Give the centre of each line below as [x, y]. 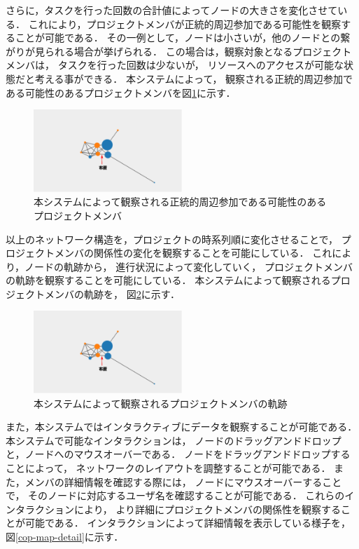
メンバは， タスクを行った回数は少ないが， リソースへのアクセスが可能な [175, 65]
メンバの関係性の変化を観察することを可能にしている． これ [193, 253]
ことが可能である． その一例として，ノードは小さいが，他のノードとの [178, 38]
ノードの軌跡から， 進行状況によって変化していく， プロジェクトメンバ [189, 266]
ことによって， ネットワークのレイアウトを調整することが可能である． [168, 468]
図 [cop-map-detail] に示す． [65, 536]
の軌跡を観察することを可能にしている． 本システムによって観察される [168, 280]
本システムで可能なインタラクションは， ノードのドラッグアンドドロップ [174, 440]
